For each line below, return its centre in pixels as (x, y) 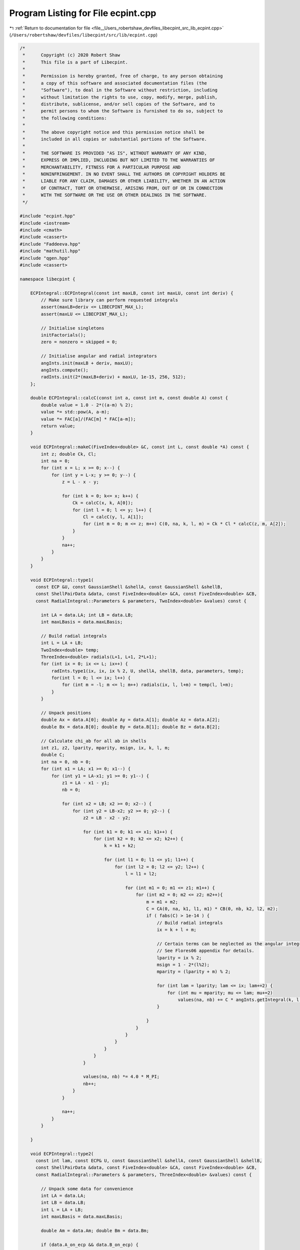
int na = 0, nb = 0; (66, 762)
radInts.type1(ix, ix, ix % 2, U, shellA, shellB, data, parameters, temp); (148, 671)
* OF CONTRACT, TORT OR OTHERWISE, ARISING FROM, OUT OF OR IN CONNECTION (123, 188)
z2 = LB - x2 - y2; (107, 818)
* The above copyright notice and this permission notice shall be (113, 132)
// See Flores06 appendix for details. (205, 951)
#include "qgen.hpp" (45, 258)
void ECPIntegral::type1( (62, 580)
